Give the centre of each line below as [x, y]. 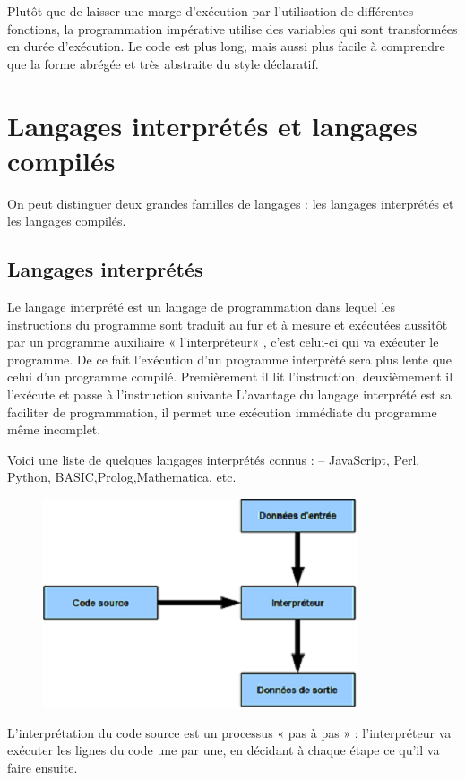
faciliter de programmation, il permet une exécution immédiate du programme [222, 411]
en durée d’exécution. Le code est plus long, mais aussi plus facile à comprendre [226, 46]
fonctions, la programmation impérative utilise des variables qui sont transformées [232, 28]
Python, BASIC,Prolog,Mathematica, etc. [122, 477]
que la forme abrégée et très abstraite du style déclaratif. [163, 63]
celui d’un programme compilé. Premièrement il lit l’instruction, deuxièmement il [230, 377]
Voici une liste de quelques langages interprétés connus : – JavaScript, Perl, [214, 459]
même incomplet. [54, 429]
